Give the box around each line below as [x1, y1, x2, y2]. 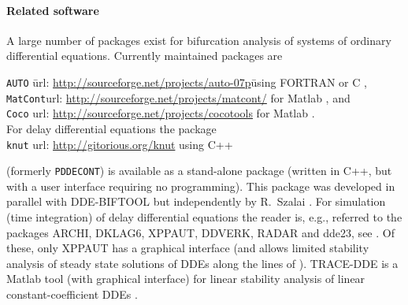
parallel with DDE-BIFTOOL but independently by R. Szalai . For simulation [6, 193, 386, 210]
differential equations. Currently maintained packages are [6, 47, 283, 64]
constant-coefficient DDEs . [6, 286, 138, 303]
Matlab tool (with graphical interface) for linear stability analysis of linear [6, 270, 365, 287]
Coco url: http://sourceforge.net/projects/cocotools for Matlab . [6, 105, 315, 121]
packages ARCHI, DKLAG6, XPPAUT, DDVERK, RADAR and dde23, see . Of [6, 224, 395, 240]
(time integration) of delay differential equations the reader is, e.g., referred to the [6, 209, 402, 225]
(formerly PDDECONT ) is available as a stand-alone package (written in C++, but [6, 162, 392, 179]
